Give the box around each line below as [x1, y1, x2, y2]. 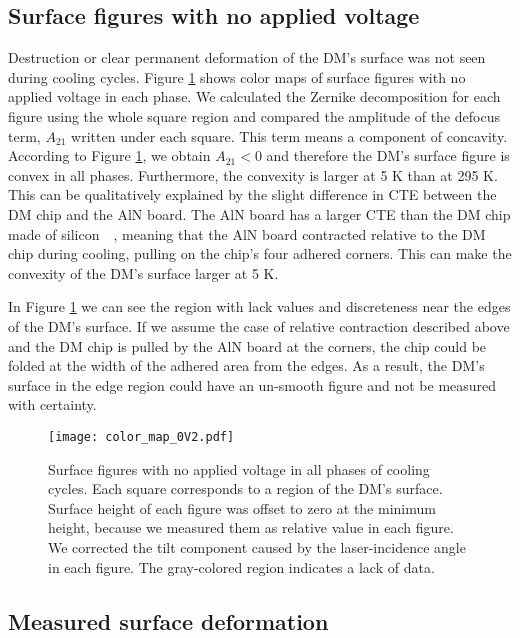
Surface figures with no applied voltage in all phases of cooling [48, 458, 430, 479]
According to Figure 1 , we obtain [8, 145, 211, 166]
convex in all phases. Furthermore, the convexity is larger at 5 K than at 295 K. [8, 164, 498, 185]
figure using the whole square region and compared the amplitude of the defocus [8, 105, 500, 126]
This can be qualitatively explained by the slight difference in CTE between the [8, 184, 497, 205]
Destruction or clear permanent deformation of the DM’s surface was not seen [8, 47, 486, 68]
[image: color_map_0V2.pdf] [48, 429, 235, 444]
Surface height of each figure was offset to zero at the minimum [48, 497, 436, 518]
